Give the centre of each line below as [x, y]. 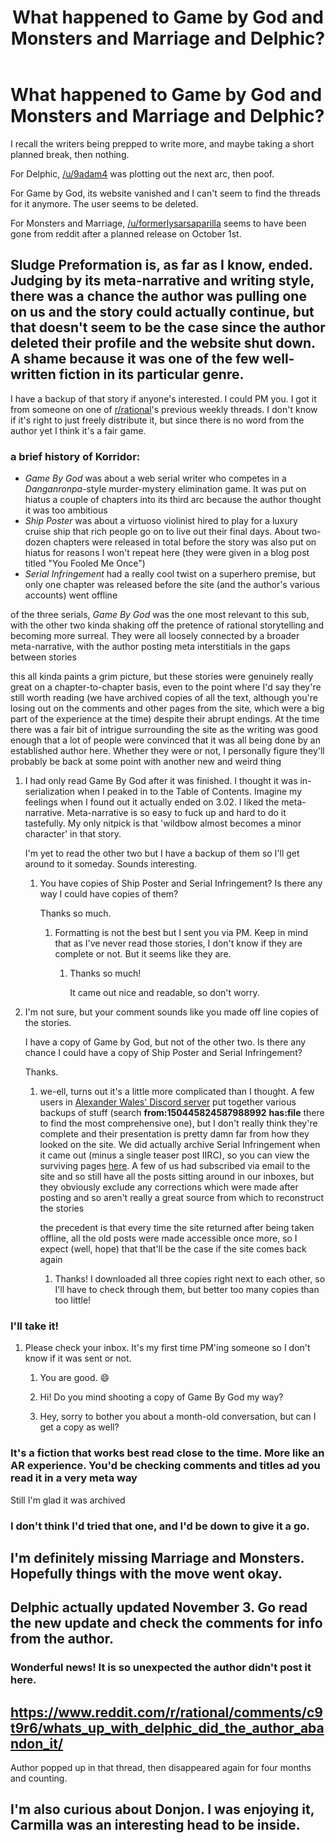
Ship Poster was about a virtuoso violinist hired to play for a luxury [161, 521]
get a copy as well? [79, 1427]
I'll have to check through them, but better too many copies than [187, 1290]
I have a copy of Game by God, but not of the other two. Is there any [165, 1042]
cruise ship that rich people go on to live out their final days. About [162, 532]
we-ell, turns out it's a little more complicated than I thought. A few [177, 1092]
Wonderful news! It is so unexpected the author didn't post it [161, 1668]
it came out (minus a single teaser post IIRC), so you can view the [174, 1155]
